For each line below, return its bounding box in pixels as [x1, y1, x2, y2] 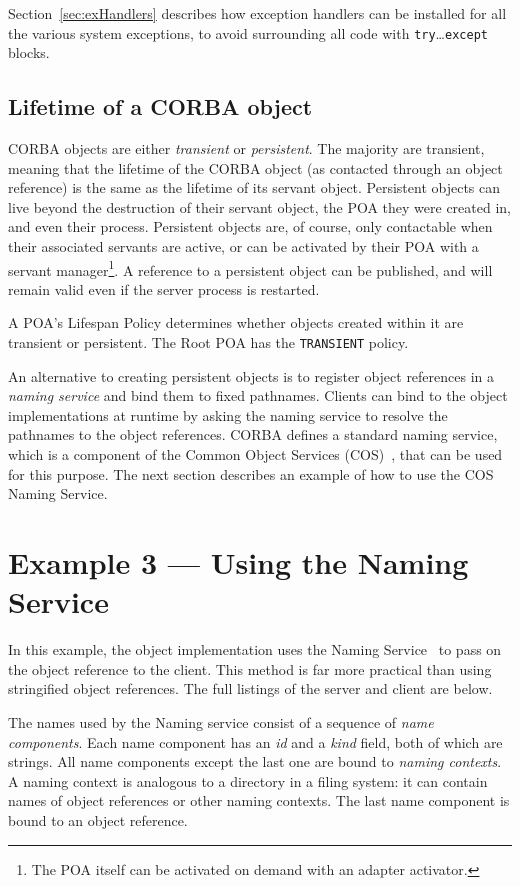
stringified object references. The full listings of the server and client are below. [8, 678, 493, 699]
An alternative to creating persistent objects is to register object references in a [8, 365, 495, 386]
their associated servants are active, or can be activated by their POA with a [8, 236, 479, 257]
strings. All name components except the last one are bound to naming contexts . [8, 751, 502, 772]
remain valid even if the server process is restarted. [8, 278, 320, 299]
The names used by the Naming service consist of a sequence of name [8, 711, 434, 732]
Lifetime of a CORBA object [8, 91, 313, 122]
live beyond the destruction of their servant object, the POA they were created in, [8, 196, 511, 217]
